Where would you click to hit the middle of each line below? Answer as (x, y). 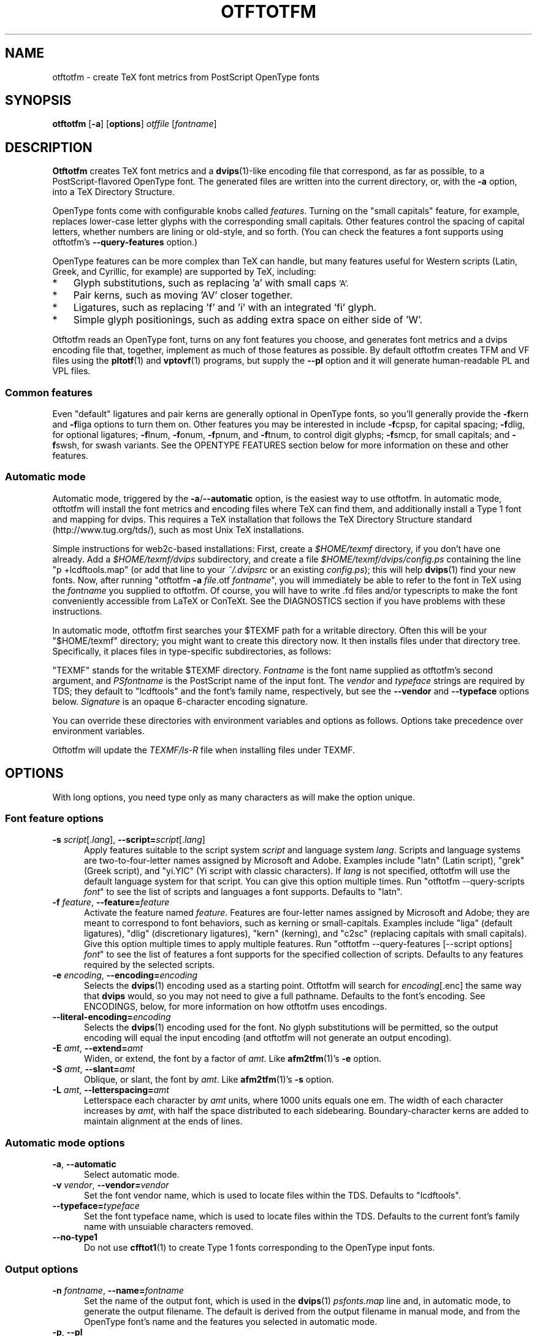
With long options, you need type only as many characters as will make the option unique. (234, 797)
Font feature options (54, 818)
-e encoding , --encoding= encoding (125, 975)
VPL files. (71, 371)
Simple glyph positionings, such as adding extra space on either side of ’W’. (248, 320)
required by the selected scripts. (150, 965)
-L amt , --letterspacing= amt (111, 1090)
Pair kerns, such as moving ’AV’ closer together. (183, 295)
